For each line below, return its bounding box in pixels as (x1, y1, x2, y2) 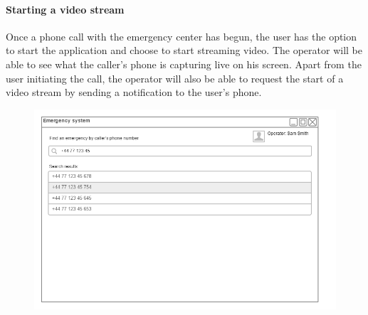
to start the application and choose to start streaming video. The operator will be (6, 43, 363, 58)
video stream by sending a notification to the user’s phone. (6, 85, 262, 100)
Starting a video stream (6, 1, 125, 16)
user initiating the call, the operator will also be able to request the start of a (6, 70, 344, 85)
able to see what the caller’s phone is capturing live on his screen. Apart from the (6, 56, 362, 71)
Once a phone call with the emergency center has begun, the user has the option (6, 28, 357, 43)
